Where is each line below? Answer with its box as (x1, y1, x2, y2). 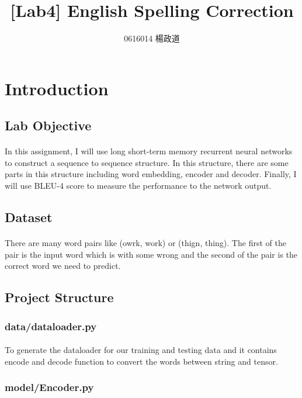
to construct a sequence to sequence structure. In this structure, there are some (5, 156, 289, 168)
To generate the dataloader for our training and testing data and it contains (5, 344, 277, 356)
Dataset (5, 208, 53, 226)
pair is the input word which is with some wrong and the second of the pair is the (5, 248, 298, 260)
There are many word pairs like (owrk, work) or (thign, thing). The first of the (5, 237, 286, 249)
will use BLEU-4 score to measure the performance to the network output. (5, 179, 272, 192)
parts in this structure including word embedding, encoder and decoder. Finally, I (5, 168, 297, 180)
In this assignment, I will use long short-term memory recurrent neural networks (5, 145, 293, 157)
